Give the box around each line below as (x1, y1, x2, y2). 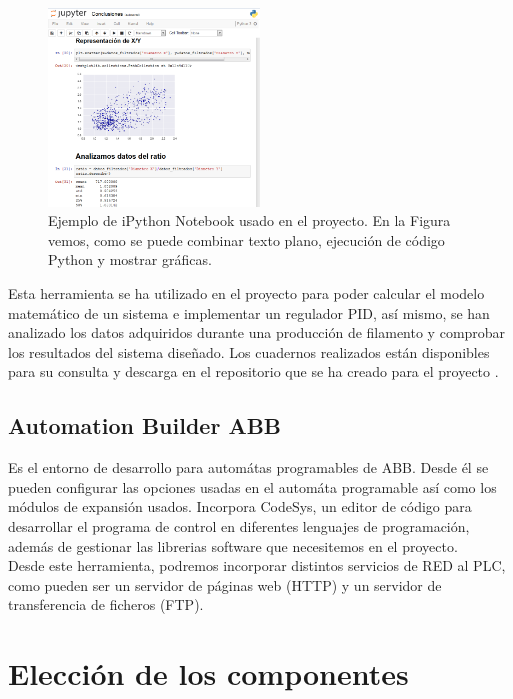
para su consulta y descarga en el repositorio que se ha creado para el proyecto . (8, 361, 499, 382)
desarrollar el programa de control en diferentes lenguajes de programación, (8, 515, 470, 536)
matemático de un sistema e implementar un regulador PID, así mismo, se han (8, 302, 490, 323)
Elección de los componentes (8, 653, 409, 694)
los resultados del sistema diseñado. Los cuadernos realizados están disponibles (8, 341, 490, 362)
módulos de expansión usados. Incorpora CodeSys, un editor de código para (8, 496, 472, 517)
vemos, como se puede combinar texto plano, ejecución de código (48, 229, 445, 250)
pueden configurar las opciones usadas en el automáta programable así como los (8, 476, 497, 497)
